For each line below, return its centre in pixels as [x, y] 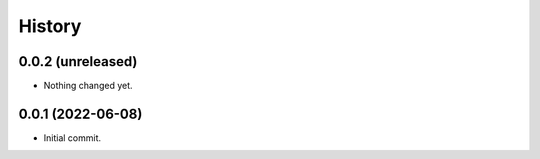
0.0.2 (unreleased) [78, 61]
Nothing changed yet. [88, 86]
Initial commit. [72, 137]
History [50, 26]
